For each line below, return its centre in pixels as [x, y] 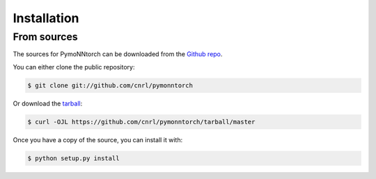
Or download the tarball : [48, 103]
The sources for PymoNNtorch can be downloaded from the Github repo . [118, 54]
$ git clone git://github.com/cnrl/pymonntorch [110, 85]
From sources [45, 37]
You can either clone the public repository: [74, 67]
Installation [46, 18]
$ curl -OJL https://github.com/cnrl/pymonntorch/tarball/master [141, 122]
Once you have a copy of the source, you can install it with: [98, 139]
